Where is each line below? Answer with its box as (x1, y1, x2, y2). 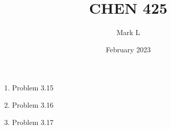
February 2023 (106, 44, 151, 54)
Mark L (116, 27, 140, 38)
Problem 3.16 (12, 99, 53, 110)
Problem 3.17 (12, 116, 53, 127)
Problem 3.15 (12, 82, 53, 93)
